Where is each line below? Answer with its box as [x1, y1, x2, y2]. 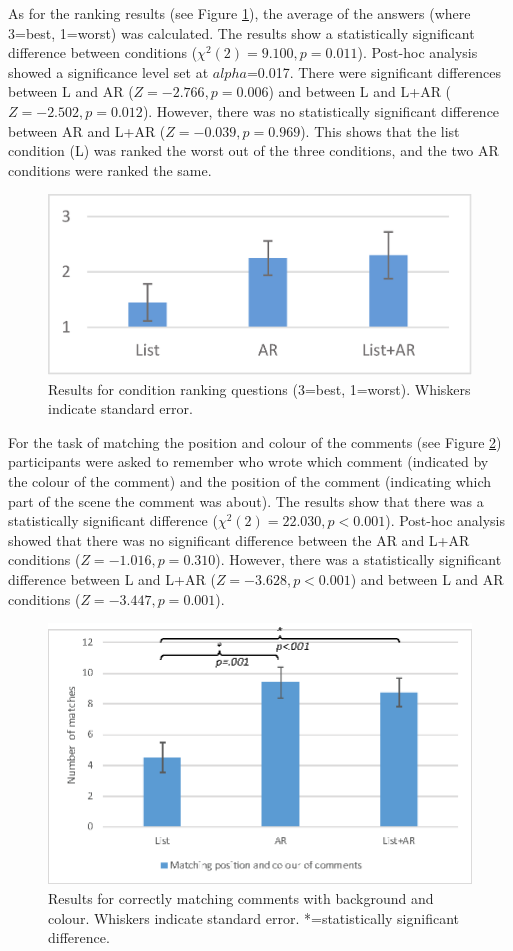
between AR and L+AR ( [8, 120, 166, 141]
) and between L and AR [350, 568, 504, 589]
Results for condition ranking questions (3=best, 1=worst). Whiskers [48, 378, 471, 399]
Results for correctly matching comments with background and [48, 887, 434, 908]
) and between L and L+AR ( [268, 81, 452, 102]
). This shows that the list [300, 120, 460, 141]
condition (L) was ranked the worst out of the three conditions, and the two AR [8, 140, 499, 161]
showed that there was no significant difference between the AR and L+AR [8, 529, 470, 550]
